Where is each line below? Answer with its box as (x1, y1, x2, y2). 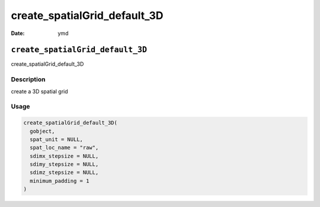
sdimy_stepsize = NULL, (30, 161, 99, 168)
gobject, (30, 128, 55, 135)
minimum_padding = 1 (30, 177, 89, 184)
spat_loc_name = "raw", (30, 144, 99, 151)
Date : (11, 30, 25, 37)
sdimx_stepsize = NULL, (30, 152, 99, 160)
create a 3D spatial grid (11, 88, 68, 95)
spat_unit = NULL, (30, 136, 83, 142)
